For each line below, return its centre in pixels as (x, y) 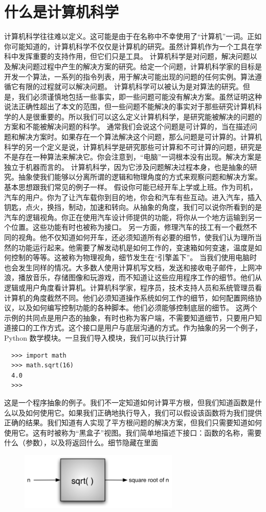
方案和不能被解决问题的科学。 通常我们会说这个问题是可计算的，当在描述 (127, 126)
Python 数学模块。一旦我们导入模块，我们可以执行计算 (96, 337)
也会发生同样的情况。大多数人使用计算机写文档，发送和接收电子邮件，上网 (129, 267)
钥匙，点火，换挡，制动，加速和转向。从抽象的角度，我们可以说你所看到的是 (133, 207)
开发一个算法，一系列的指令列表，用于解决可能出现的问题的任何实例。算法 (129, 76)
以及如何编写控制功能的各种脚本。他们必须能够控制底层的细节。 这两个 (138, 308)
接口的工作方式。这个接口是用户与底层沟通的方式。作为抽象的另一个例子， (136, 328)
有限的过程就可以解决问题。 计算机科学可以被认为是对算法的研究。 (130, 86)
